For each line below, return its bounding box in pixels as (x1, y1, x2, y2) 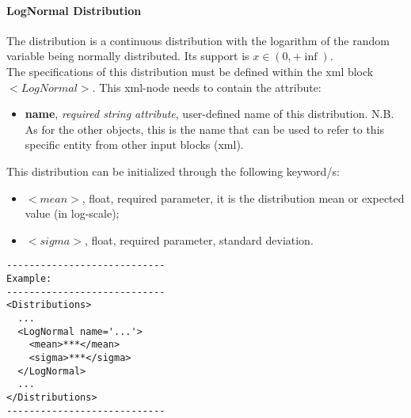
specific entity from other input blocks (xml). (25, 136, 244, 153)
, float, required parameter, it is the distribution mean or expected (82, 189, 405, 206)
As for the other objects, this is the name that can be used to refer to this (25, 120, 385, 137)
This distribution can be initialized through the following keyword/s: (6, 162, 340, 179)
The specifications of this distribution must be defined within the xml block (6, 63, 374, 79)
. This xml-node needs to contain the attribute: (92, 78, 322, 95)
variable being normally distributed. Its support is (6, 47, 249, 64)
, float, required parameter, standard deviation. (84, 231, 314, 248)
